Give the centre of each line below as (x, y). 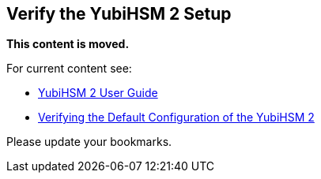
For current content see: (69, 69)
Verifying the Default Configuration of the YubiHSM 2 (176, 117)
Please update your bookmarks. (89, 142)
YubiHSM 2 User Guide (98, 93)
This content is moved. (68, 44)
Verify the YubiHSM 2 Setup (119, 14)
